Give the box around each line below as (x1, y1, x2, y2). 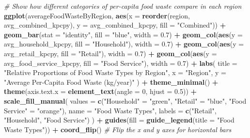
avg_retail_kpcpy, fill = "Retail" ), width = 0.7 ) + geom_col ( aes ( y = (4, 48, 217, 58)
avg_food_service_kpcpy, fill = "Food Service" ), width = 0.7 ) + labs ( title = (4, 58, 237, 68)
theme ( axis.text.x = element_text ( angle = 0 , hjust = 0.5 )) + (4, 86, 197, 96)
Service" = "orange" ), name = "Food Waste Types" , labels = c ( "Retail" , (4, 105, 217, 115)
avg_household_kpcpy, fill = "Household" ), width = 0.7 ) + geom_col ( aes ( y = (4, 39, 244, 49)
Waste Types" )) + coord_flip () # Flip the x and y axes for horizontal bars (4, 124, 232, 134)
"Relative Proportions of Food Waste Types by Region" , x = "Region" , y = (4, 67, 227, 77)
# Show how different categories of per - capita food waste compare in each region (4, 1, 242, 11)
